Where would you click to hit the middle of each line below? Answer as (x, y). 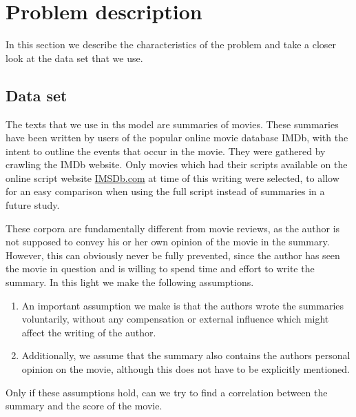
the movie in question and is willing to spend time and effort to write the (160, 268)
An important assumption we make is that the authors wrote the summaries (183, 305)
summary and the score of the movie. (84, 406)
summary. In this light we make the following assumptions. (130, 282)
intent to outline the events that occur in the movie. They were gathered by (166, 151)
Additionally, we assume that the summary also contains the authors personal (186, 355)
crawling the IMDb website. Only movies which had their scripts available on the (177, 164)
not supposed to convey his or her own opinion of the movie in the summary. (168, 242)
